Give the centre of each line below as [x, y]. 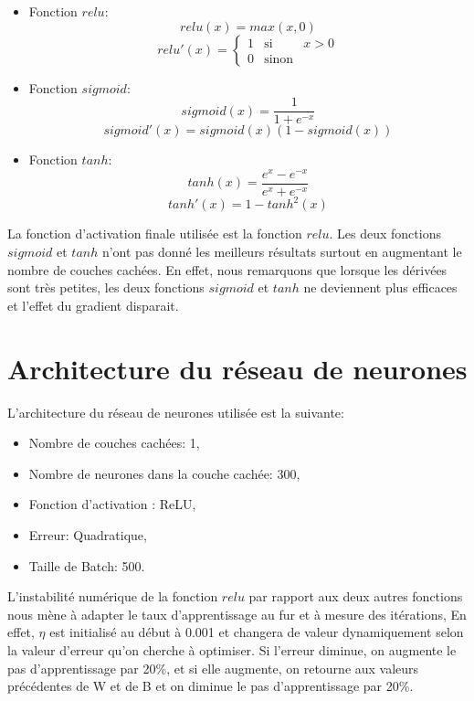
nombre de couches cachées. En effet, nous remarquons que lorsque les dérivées [227, 269]
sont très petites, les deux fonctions [106, 287]
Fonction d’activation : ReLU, [112, 504]
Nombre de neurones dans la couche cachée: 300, [164, 473]
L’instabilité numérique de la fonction [113, 596]
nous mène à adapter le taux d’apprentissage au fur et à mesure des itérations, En [237, 614]
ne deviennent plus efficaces [380, 287]
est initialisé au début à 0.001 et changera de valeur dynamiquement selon [257, 632]
